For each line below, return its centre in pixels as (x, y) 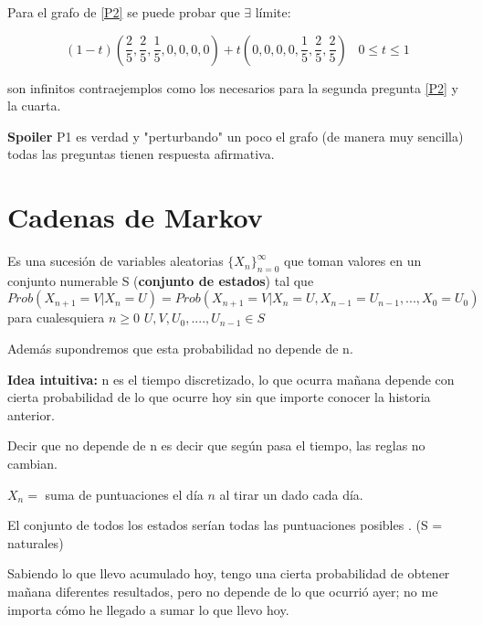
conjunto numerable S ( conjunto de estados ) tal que (161, 280)
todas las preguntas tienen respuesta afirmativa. (141, 154)
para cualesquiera (56, 318)
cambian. (32, 464)
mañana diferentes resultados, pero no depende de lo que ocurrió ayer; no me (223, 592)
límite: (273, 12)
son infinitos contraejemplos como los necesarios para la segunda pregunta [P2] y (233, 87)
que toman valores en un (353, 261)
